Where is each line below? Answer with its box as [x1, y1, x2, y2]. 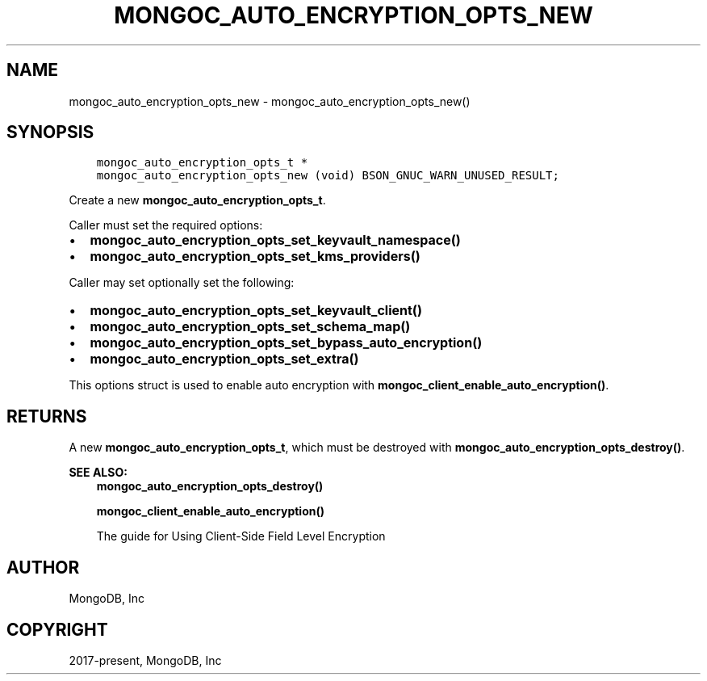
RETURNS [6, 406, 87, 427]
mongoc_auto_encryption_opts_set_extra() [90, 351, 359, 368]
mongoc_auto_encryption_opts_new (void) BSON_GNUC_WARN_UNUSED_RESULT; [96, 169, 559, 183]
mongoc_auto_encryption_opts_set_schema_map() [90, 318, 411, 335]
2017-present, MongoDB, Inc [69, 653, 222, 667]
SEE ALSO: [69, 465, 128, 480]
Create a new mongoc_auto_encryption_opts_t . [69, 193, 326, 208]
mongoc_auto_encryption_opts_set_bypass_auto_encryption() [90, 334, 483, 351]
